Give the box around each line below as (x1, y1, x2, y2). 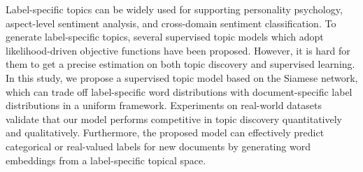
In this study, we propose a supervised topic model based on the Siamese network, (6, 70, 358, 85)
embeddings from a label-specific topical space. (6, 152, 206, 167)
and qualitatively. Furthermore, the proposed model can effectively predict (6, 125, 325, 140)
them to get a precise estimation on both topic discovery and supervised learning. (6, 57, 355, 71)
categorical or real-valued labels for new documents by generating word (6, 138, 311, 153)
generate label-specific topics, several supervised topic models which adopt (6, 29, 324, 44)
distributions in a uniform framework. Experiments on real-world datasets (6, 98, 322, 113)
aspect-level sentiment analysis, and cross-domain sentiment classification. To (6, 15, 336, 30)
